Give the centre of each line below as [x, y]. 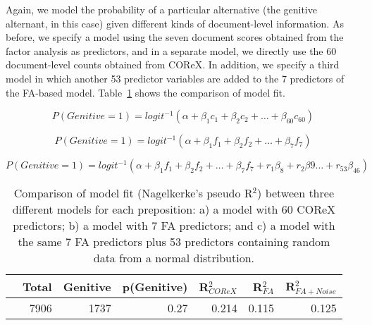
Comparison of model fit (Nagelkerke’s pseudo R [133, 193]
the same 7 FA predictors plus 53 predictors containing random [174, 242]
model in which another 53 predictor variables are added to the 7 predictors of [175, 78]
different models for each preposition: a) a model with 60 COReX [174, 209]
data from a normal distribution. [174, 258]
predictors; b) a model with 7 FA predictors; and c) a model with [174, 226]
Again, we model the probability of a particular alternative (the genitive [161, 9]
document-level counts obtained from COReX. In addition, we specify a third [173, 65]
